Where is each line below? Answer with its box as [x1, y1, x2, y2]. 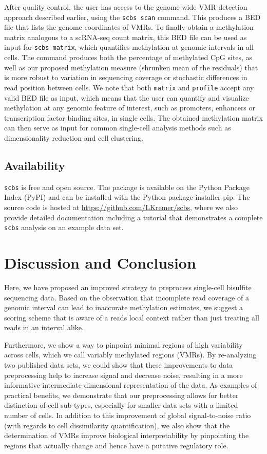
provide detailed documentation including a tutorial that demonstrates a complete [4, 212, 263, 222]
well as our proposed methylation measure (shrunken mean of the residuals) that [4, 62, 258, 72]
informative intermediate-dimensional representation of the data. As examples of [4, 380, 257, 390]
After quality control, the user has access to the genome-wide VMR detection [4, 2, 247, 12]
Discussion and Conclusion [4, 252, 196, 273]
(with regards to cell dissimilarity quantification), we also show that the [4, 420, 230, 430]
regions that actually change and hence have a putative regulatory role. [4, 440, 228, 450]
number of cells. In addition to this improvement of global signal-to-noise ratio [4, 410, 251, 421]
